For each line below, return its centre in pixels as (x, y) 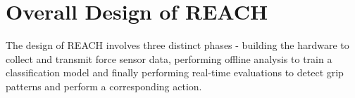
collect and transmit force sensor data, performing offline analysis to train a (169, 58)
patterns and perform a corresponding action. (104, 86)
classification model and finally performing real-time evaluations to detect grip (175, 72)
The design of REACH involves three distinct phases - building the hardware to (177, 45)
